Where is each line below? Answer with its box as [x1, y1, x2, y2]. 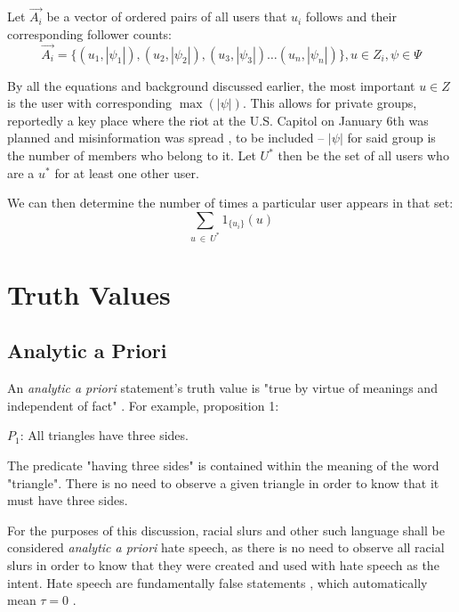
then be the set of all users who [278, 146, 449, 164]
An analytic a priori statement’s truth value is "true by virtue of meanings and [7, 379, 438, 397]
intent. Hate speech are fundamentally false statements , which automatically [7, 573, 428, 592]
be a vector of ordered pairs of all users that [46, 7, 287, 26]
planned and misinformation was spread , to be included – [7, 128, 325, 147]
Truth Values [7, 275, 171, 312]
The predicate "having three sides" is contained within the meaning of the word [7, 456, 439, 475]
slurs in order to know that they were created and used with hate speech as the [7, 556, 439, 574]
